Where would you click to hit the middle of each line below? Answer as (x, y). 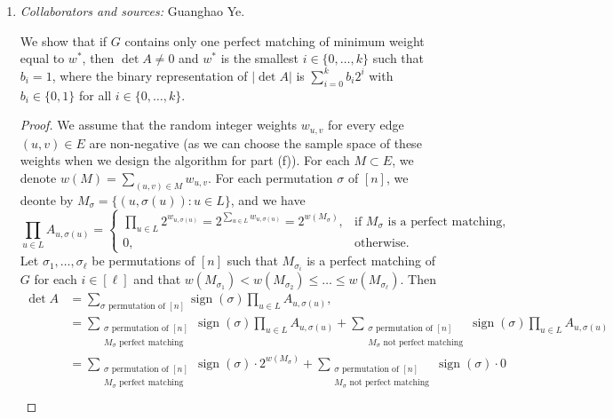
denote (38, 177)
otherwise (380, 243)
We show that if (64, 40)
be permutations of (143, 261)
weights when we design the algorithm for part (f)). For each (185, 160)
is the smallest (259, 58)
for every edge (366, 125)
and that (157, 279)
